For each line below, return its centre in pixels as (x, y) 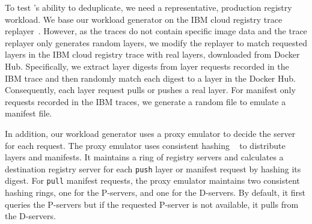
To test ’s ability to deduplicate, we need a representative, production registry (148, 7)
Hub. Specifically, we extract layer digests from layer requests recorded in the (147, 66)
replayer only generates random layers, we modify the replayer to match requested (156, 42)
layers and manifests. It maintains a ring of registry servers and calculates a (144, 157)
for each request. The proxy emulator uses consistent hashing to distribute (145, 145)
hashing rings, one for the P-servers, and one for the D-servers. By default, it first (155, 192)
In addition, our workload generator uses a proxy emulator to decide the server (150, 133)
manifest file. (29, 113)
